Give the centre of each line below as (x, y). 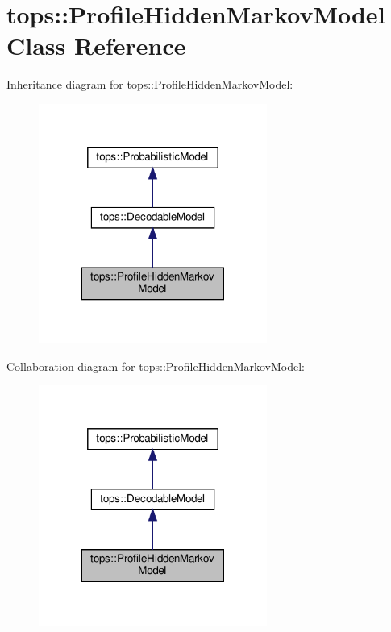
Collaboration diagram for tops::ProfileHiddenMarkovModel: (156, 366)
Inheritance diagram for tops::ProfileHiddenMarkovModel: (150, 84)
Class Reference (96, 46)
